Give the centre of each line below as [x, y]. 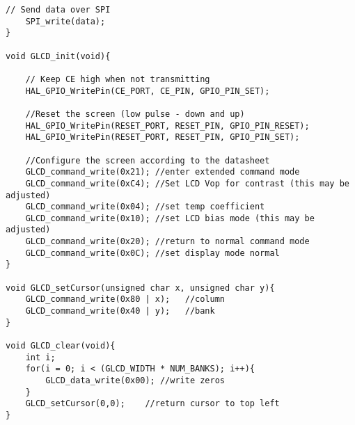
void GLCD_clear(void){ [61, 346]
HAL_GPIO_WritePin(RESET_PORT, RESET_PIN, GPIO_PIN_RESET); [167, 126]
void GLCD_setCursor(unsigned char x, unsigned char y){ [140, 288]
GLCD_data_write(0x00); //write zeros [135, 380]
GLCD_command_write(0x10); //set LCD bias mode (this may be [170, 218]
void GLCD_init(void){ [58, 56]
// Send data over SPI [58, 10]
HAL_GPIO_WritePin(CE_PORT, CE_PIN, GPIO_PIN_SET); [148, 91]
